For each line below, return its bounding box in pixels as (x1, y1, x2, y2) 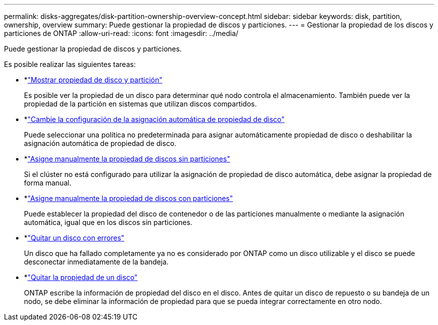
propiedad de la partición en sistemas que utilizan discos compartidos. (24, 99, 257, 108)
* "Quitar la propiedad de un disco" (24, 273, 138, 281)
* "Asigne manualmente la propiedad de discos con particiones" (24, 194, 233, 202)
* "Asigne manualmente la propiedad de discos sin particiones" (24, 154, 230, 163)
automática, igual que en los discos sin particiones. (24, 218, 192, 226)
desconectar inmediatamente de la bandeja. (24, 257, 169, 266)
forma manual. (24, 178, 71, 187)
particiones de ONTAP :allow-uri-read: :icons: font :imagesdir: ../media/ (4, 29, 238, 37)
